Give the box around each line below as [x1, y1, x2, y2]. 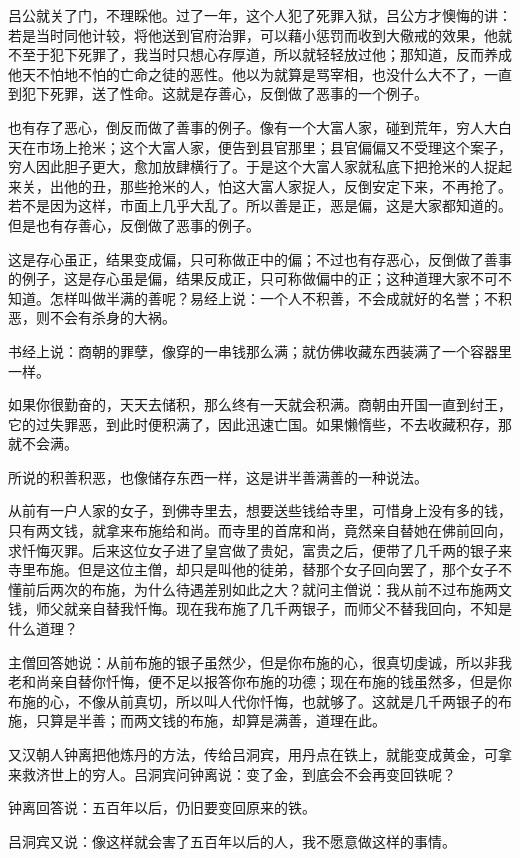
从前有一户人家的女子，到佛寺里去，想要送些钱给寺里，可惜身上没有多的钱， [8, 500, 512, 521]
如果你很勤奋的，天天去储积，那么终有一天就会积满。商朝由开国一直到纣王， [8, 394, 512, 415]
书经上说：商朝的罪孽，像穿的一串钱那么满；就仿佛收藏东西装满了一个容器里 [8, 340, 512, 361]
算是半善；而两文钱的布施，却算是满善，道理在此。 [49, 710, 386, 731]
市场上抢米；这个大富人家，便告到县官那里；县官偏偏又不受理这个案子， [35, 136, 512, 157]
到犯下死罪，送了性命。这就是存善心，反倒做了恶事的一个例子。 [8, 83, 428, 104]
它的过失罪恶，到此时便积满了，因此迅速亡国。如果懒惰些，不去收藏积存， [8, 413, 498, 434]
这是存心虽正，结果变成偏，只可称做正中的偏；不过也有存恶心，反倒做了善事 [8, 248, 512, 269]
